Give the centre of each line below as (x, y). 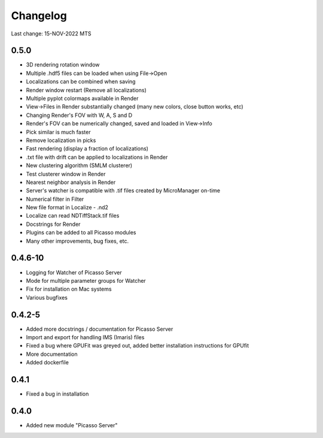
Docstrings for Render (53, 224)
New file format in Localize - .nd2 (67, 207)
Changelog (39, 16)
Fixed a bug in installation (57, 394)
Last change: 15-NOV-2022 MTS (51, 34)
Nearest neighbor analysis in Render (71, 182)
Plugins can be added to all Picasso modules (81, 232)
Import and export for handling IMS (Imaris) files (85, 337)
